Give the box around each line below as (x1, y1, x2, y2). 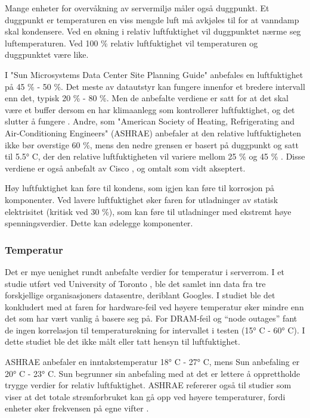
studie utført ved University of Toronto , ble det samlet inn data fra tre (5, 277, 266, 289)
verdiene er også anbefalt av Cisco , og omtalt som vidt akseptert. (5, 161, 246, 174)
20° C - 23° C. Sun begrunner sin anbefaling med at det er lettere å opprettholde (5, 367, 300, 379)
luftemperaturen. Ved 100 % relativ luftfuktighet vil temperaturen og (5, 36, 258, 49)
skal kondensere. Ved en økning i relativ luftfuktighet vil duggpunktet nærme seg (5, 25, 301, 38)
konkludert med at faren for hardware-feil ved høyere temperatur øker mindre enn (5, 300, 304, 313)
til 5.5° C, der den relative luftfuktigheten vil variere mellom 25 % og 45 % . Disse (5, 150, 305, 163)
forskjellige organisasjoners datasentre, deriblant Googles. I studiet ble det (5, 289, 275, 301)
